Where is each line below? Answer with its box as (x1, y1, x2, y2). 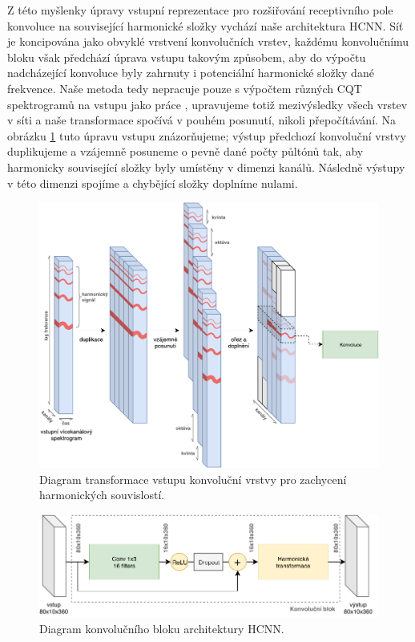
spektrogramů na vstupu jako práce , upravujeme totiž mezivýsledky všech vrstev (7, 95, 408, 112)
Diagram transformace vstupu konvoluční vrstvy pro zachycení (39, 470, 347, 487)
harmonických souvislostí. (39, 486, 165, 503)
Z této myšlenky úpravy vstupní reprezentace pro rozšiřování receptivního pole (7, 2, 393, 18)
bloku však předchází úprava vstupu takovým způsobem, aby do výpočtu (7, 48, 366, 65)
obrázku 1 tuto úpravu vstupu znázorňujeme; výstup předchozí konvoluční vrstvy (7, 127, 406, 144)
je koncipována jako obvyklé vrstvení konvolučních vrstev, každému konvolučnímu (7, 33, 409, 50)
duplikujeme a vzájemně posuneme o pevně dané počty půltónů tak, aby (7, 143, 364, 160)
